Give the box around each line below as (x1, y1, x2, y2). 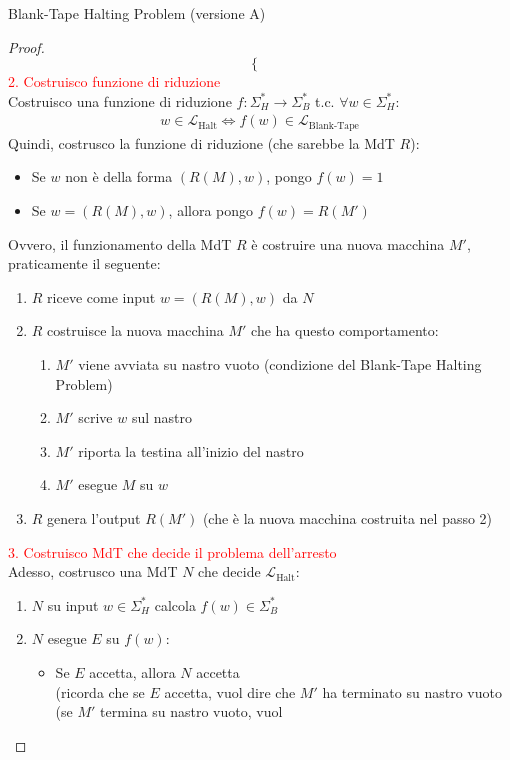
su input (47, 594, 99, 615)
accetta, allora (89, 661, 176, 682)
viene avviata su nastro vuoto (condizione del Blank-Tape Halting (78, 354, 482, 375)
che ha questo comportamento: (251, 320, 439, 341)
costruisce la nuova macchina (47, 320, 224, 341)
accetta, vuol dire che (164, 681, 296, 702)
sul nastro (131, 407, 192, 428)
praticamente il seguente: (8, 253, 161, 274)
